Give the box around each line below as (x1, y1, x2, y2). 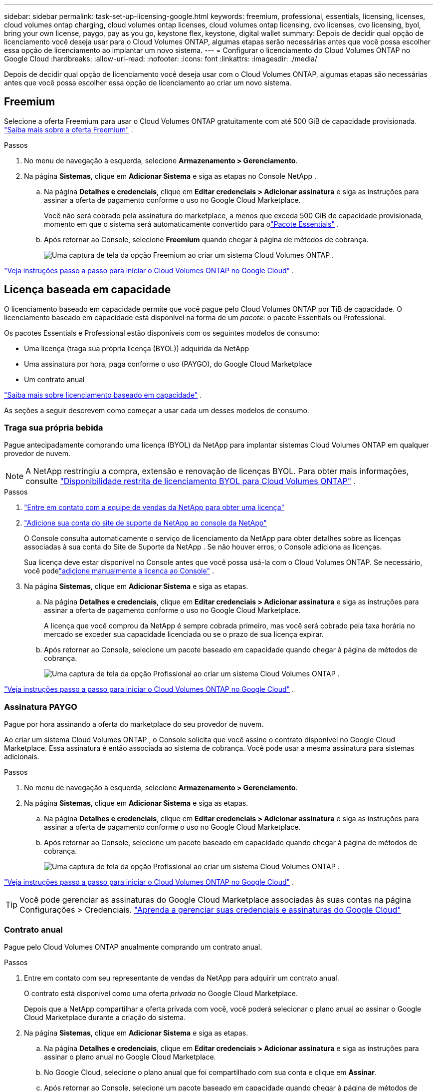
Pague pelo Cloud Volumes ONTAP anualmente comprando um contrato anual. (4, 942, 262, 951)
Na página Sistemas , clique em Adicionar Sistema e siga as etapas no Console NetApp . (24, 171, 316, 180)
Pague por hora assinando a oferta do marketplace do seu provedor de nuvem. (4, 720, 264, 729)
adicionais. (4, 752, 39, 761)
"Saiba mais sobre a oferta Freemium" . (4, 125, 133, 134)
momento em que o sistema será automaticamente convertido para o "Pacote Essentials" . (44, 219, 339, 228)
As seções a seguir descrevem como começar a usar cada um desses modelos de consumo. (4, 406, 309, 415)
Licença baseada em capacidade (4, 283, 171, 296)
